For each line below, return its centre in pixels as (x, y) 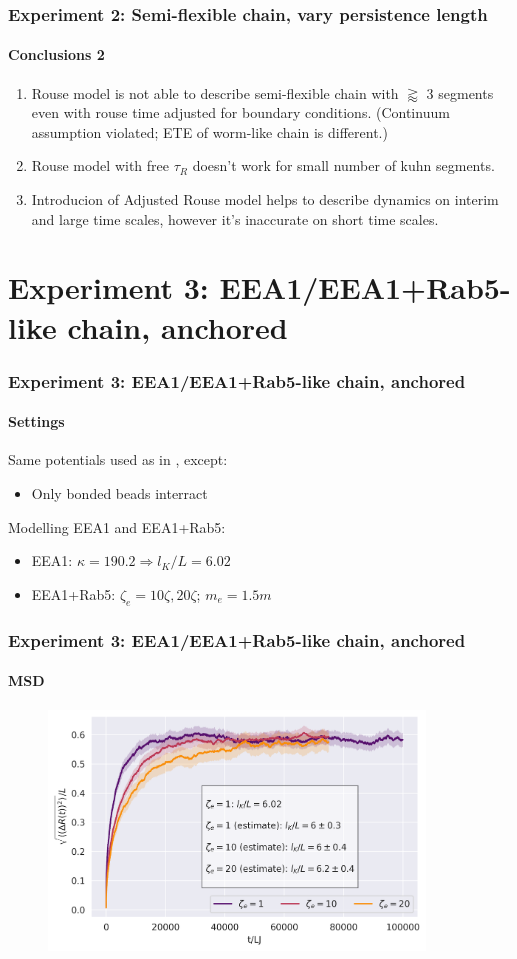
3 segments (460, 92)
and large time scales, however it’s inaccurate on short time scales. (235, 218)
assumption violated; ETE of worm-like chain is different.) (209, 131)
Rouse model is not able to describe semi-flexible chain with (215, 92)
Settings (36, 421)
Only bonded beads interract (119, 493)
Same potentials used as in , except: (118, 459)
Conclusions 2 (56, 54)
